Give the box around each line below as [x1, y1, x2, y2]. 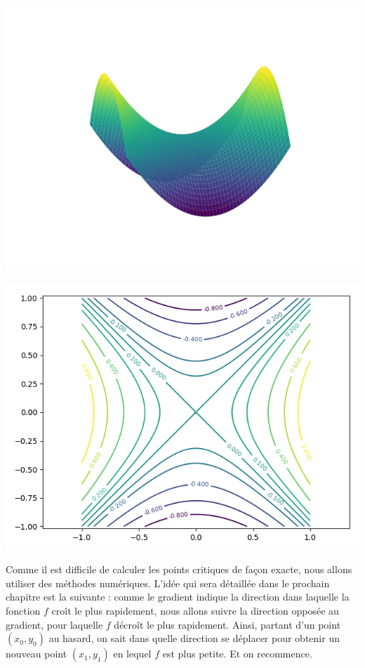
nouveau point [6, 646, 67, 661]
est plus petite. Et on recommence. [162, 646, 312, 661]
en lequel [113, 646, 152, 661]
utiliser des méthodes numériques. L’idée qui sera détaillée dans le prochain [6, 575, 330, 590]
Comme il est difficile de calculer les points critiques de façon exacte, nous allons [6, 562, 352, 577]
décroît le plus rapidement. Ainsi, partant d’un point [114, 617, 341, 631]
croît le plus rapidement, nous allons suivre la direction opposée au [51, 603, 339, 617]
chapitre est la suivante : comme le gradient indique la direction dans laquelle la [6, 589, 350, 604]
